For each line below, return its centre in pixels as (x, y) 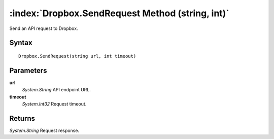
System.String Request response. (44, 130)
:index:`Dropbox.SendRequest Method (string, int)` (119, 13)
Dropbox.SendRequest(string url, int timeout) (77, 56)
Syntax (21, 43)
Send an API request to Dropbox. (44, 28)
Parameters (28, 70)
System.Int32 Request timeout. (54, 104)
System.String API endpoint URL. (57, 90)
